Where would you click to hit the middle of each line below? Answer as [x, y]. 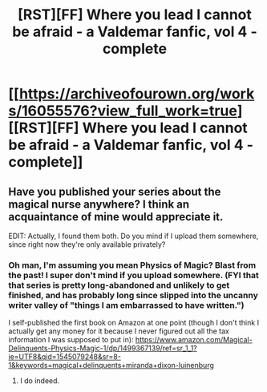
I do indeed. [40, 381]
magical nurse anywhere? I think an [99, 204]
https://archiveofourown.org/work [137, 94]
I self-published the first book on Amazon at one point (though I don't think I [133, 323]
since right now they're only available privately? [87, 244]
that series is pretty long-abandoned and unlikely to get [119, 285]
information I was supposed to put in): [71, 340]
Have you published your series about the [115, 191]
